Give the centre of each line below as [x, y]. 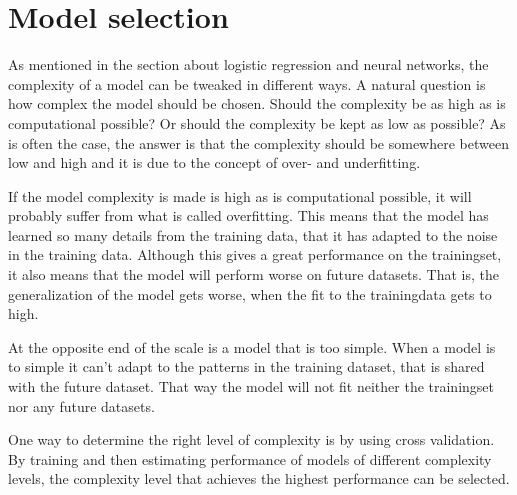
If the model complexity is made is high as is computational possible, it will [240, 195]
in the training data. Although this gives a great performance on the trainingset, [255, 254]
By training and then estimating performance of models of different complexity [250, 458]
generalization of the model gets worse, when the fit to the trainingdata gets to [250, 293]
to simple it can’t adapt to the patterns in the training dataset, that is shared [246, 366]
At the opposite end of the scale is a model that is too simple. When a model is [252, 346]
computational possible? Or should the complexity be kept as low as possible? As [257, 122]
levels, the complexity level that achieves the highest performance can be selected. [259, 478]
